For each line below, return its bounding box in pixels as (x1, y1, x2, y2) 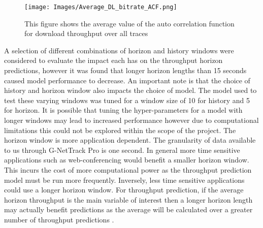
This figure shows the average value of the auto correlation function (24, 18, 235, 28)
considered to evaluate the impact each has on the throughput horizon (4, 55, 223, 66)
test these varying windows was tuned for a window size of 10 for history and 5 (4, 94, 250, 105)
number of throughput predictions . (4, 214, 114, 224)
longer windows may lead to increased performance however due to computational (4, 115, 259, 125)
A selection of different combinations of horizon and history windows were (4, 45, 234, 55)
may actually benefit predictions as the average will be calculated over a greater (4, 204, 253, 215)
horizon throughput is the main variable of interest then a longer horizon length (4, 194, 253, 205)
